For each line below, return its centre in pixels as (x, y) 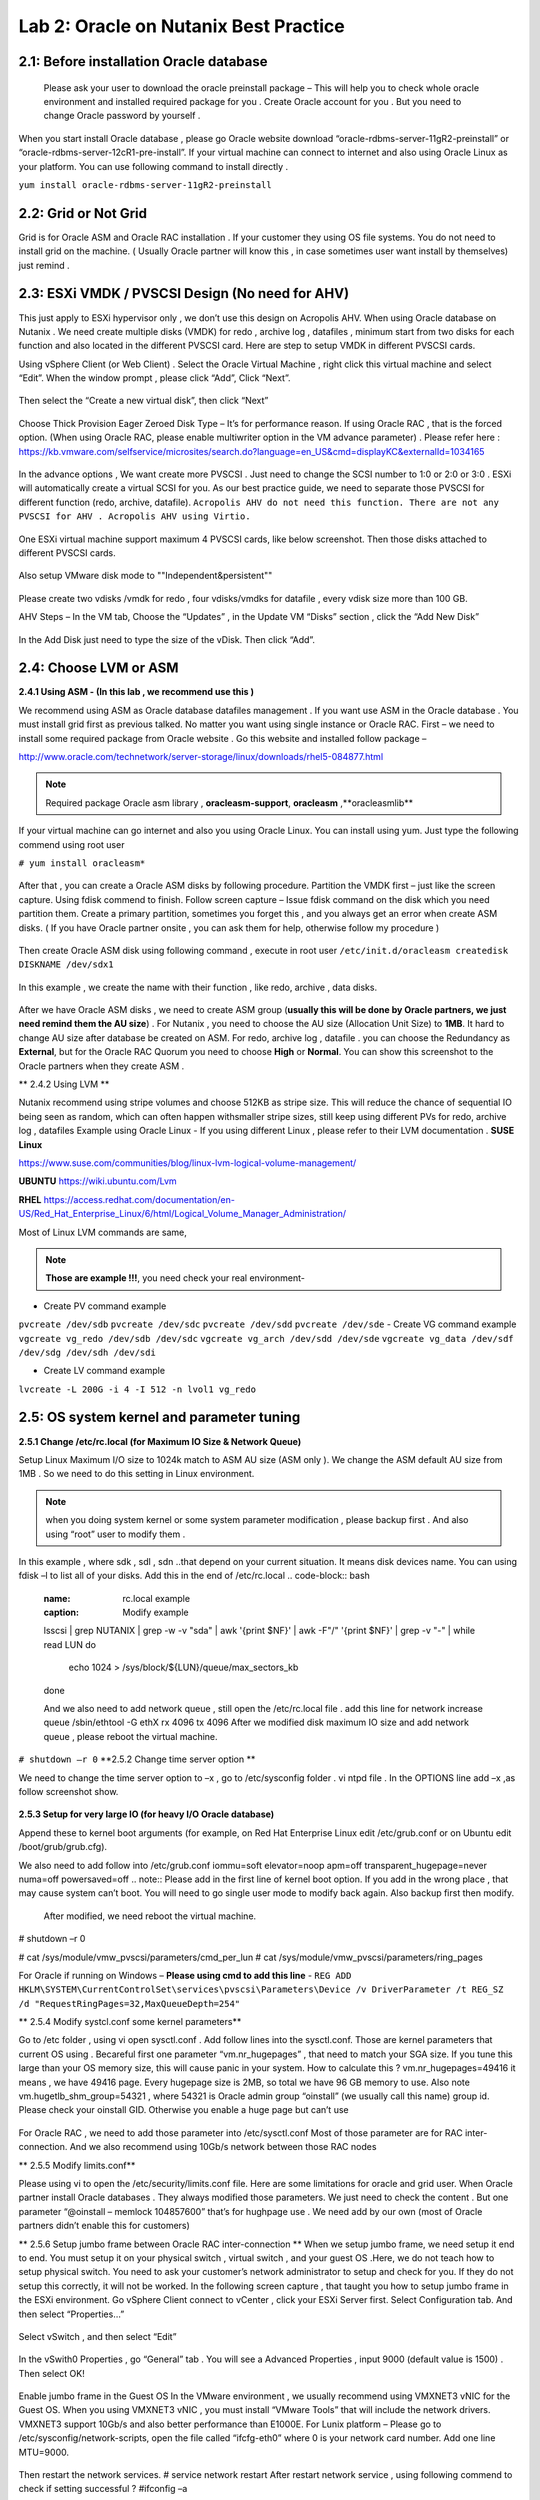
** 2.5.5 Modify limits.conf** (77, 2165)
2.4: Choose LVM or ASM (98, 668)
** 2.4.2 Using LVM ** (64, 1084)
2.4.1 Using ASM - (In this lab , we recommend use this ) (136, 692)
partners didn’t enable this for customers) (104, 2226)
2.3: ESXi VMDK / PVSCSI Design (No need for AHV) (184, 293)
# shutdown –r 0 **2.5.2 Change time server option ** (137, 1759)
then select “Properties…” (71, 2314)
